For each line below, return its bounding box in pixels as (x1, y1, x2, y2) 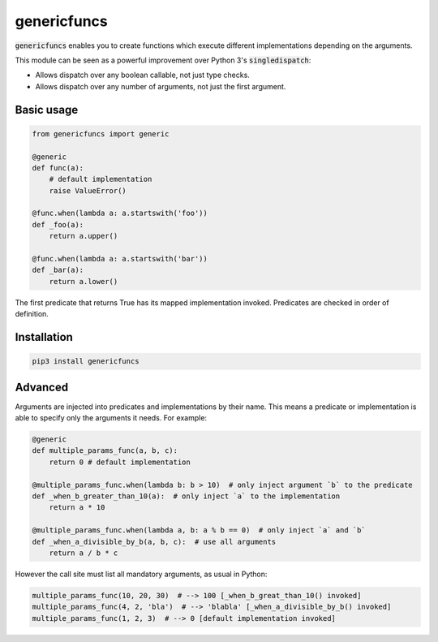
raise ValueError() (49, 186, 127, 195)
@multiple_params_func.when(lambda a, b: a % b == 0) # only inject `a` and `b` (32, 526, 367, 535)
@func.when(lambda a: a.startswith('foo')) (32, 209, 208, 218)
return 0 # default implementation (49, 457, 191, 467)
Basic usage (15, 102, 79, 117)
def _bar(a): (32, 265, 84, 275)
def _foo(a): (32, 220, 84, 229)
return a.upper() (49, 231, 118, 241)
